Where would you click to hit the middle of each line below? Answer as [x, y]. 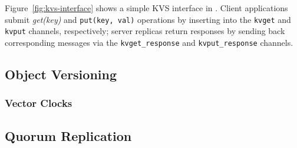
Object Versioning [61, 74]
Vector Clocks [39, 103]
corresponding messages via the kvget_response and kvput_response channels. [149, 42]
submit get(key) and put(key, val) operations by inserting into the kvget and [148, 19]
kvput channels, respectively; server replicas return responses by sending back [145, 31]
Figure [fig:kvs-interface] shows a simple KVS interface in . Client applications [146, 8]
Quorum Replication [68, 135]
